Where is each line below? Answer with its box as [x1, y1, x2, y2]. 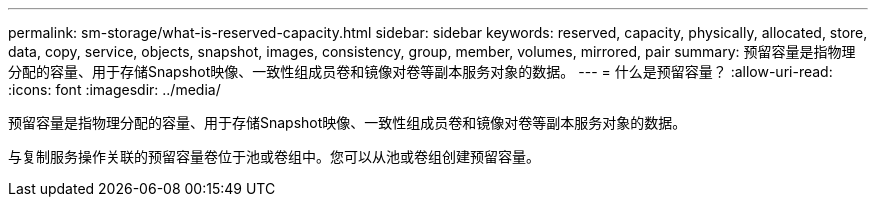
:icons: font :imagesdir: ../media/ [8, 81, 221, 98]
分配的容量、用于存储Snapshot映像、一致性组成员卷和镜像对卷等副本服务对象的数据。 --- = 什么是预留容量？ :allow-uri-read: [8, 63, 833, 80]
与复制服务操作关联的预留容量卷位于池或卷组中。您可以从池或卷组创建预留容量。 [8, 148, 540, 165]
